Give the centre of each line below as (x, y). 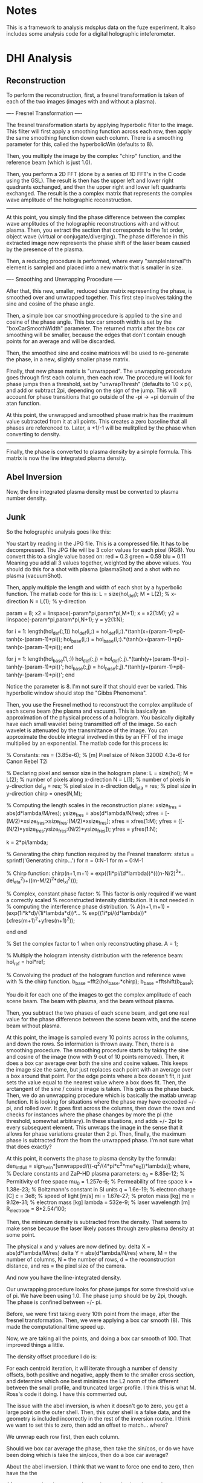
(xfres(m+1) (21, 920)
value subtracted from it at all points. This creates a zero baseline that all (97, 421)
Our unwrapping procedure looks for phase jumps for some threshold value (100, 1289)
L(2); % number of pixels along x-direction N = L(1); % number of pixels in (98, 779)
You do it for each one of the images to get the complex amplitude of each (99, 994)
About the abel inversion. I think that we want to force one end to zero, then (100, 1466)
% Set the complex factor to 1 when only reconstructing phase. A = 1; (92, 944)
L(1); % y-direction (63, 601)
